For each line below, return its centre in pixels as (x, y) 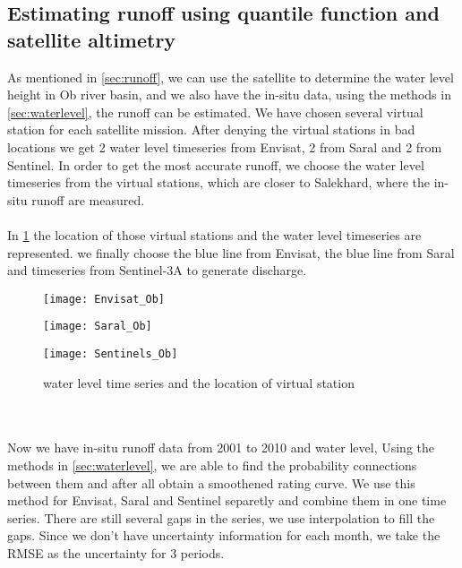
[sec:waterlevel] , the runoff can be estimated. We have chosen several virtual (215, 112)
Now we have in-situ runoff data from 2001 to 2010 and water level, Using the (221, 448)
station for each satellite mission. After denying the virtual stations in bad (211, 129)
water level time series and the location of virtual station (199, 382)
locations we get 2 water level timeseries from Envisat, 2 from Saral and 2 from (225, 146)
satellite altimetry (92, 39)
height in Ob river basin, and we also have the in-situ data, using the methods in (229, 95)
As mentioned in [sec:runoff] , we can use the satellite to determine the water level (231, 77)
